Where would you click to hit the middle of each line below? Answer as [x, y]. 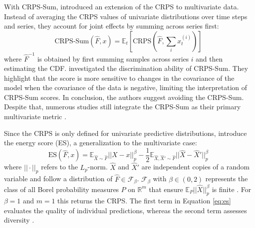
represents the [227, 179]
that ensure [166, 189]
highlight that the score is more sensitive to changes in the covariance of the [119, 78]
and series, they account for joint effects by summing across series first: [111, 26]
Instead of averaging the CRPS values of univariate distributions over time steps [126, 16]
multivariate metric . [35, 116]
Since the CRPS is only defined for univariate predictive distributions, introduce [126, 133]
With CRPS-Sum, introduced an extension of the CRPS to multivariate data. [122, 6]
